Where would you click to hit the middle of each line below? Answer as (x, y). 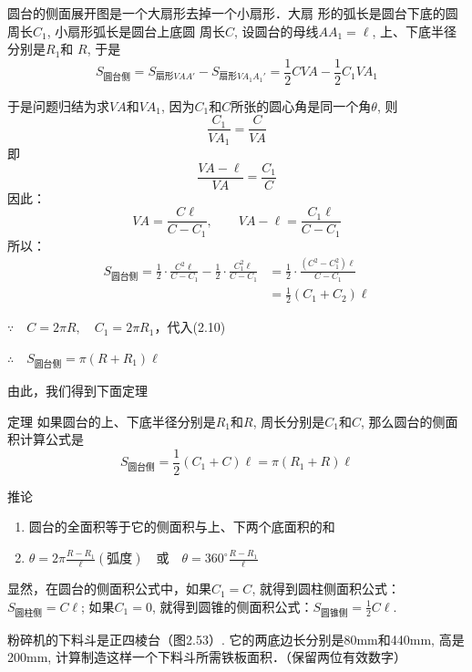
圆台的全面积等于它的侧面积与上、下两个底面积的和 (182, 527)
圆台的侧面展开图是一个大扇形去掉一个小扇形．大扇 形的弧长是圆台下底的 (226, 13)
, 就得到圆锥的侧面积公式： (232, 606)
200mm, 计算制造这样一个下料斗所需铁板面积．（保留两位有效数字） (207, 657)
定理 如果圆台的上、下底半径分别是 (112, 421)
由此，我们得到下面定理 (77, 391)
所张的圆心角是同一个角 (301, 105)
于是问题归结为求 (58, 105)
